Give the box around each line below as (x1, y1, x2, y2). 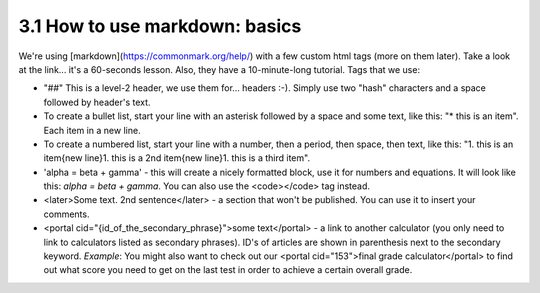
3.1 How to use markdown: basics (18, 15, 302, 37)
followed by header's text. (43, 96, 151, 108)
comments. (43, 208, 90, 220)
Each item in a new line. (43, 124, 141, 136)
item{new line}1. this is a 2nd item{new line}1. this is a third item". (43, 152, 310, 164)
